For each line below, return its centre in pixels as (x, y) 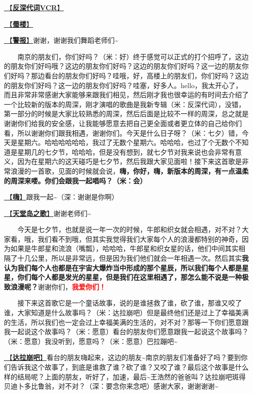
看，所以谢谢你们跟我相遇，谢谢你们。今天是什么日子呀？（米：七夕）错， (123, 133)
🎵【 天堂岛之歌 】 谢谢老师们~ (48, 213)
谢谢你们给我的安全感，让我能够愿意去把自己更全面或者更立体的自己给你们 (123, 123)
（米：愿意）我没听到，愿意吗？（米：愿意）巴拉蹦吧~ (91, 341)
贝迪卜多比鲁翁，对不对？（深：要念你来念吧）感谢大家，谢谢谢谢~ (111, 386)
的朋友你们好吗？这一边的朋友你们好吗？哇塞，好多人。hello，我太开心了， (123, 85)
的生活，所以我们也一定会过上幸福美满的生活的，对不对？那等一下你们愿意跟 (126, 322)
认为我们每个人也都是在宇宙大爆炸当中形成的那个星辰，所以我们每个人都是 (123, 267)
